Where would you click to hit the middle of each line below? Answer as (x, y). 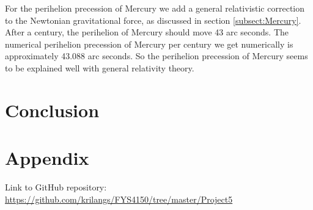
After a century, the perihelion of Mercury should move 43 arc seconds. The (147, 32)
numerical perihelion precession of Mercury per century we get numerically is (149, 44)
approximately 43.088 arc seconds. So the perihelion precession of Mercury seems (156, 56)
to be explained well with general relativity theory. (100, 67)
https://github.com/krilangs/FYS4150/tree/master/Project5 (119, 199)
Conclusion (52, 110)
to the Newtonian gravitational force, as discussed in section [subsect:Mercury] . (153, 20)
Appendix (47, 158)
